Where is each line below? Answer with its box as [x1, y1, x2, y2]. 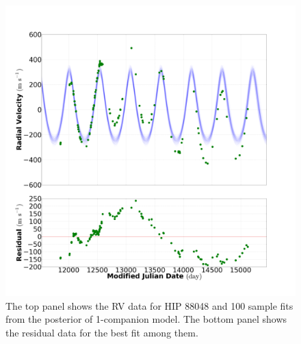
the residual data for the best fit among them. [5, 325, 198, 339]
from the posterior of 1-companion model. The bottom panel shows [5, 312, 287, 326]
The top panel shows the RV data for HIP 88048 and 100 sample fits [5, 298, 293, 312]
